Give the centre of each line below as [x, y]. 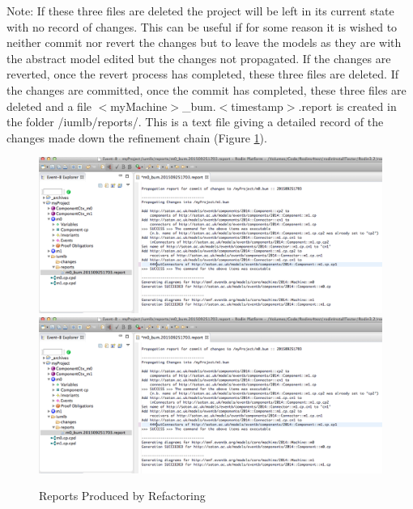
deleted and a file [49, 106]
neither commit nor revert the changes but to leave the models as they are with [204, 42]
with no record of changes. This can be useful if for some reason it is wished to [202, 26]
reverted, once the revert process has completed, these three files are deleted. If [202, 74]
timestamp [257, 106]
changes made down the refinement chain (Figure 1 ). [137, 137]
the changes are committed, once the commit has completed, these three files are [206, 89]
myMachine [139, 106]
